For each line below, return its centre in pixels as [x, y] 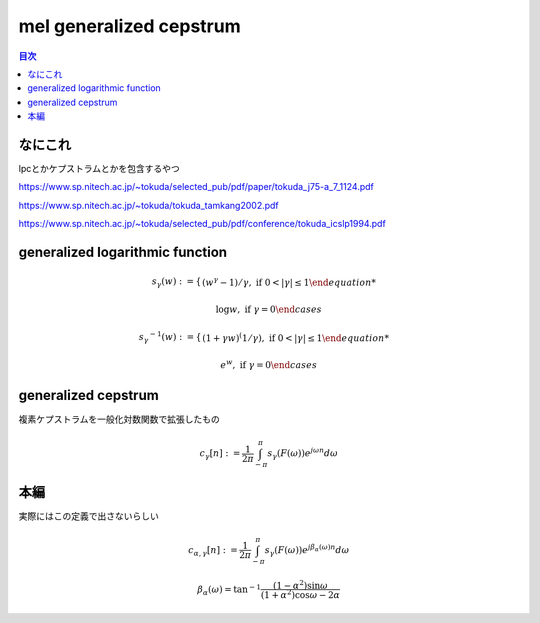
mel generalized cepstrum [129, 26]
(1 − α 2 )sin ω [301, 584]
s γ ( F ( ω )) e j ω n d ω [302, 453]
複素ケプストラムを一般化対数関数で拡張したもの [119, 419]
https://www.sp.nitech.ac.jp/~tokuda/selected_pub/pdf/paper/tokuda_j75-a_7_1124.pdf [196, 187]
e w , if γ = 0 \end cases [269, 364]
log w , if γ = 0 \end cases [268, 309]
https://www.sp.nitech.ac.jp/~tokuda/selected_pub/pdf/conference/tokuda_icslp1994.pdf [202, 224]
